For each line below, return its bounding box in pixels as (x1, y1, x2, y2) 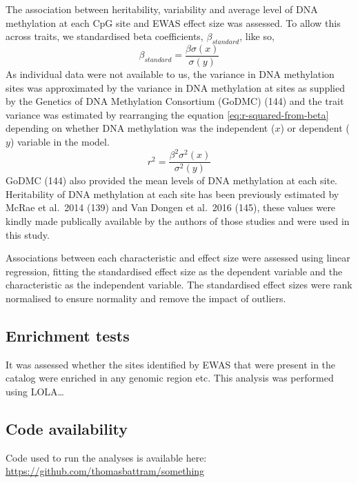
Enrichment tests (6, 324, 130, 346)
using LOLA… (6, 384, 64, 398)
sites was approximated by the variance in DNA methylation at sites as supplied (6, 80, 345, 95)
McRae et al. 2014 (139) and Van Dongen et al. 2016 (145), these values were (6, 200, 336, 215)
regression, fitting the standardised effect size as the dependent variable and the (6, 264, 343, 278)
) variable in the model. (10, 135, 110, 149)
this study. (6, 227, 50, 241)
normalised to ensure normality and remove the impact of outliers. (6, 290, 286, 305)
